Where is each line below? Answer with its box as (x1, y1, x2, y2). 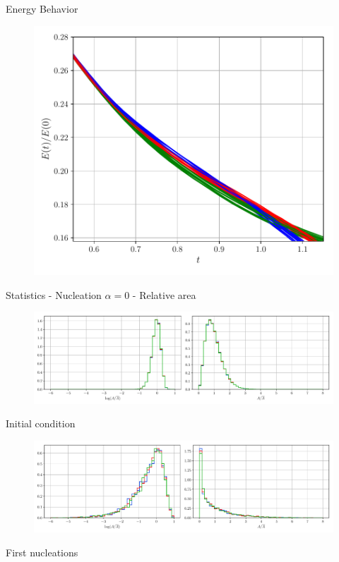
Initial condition (6, 416, 76, 431)
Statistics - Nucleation (6, 287, 102, 302)
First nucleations (6, 544, 78, 559)
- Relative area (132, 287, 196, 302)
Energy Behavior (6, 1, 78, 16)
